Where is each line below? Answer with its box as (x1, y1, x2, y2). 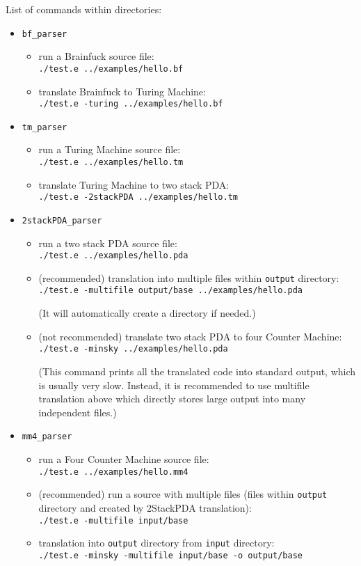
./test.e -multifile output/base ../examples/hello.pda (38, 285, 303, 296)
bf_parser (22, 29, 67, 39)
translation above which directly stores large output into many (38, 391, 306, 406)
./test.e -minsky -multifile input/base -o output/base (38, 550, 303, 560)
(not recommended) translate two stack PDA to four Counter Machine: (38, 329, 342, 343)
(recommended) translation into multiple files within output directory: (38, 270, 339, 285)
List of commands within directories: (6, 2, 162, 16)
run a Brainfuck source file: (38, 49, 154, 63)
